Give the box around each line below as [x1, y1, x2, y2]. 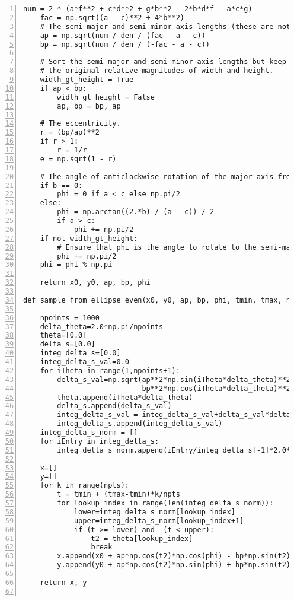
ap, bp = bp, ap [57, 101, 121, 110]
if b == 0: [40, 181, 83, 190]
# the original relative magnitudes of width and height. [40, 66, 274, 75]
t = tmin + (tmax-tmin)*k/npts [57, 490, 180, 499]
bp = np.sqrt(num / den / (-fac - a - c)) [40, 40, 210, 49]
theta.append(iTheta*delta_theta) [57, 393, 193, 402]
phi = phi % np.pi [40, 260, 113, 269]
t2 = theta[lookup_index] [91, 534, 193, 543]
